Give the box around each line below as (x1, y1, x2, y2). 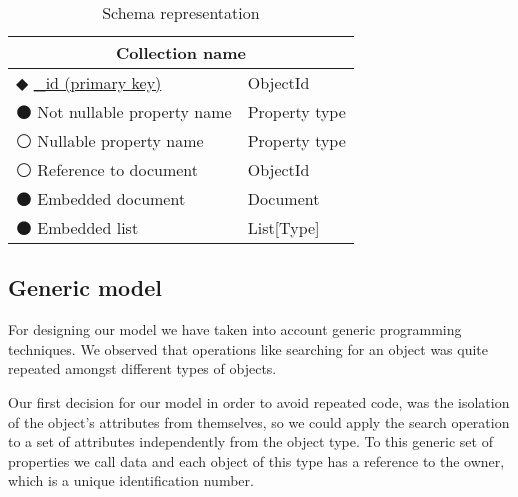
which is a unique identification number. (8, 470, 254, 491)
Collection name (115, 41, 246, 64)
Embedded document (37, 187, 186, 210)
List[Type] (247, 216, 320, 239)
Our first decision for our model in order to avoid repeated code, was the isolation (8, 391, 510, 412)
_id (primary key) (33, 71, 162, 94)
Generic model (8, 272, 163, 303)
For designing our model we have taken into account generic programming (8, 319, 462, 340)
